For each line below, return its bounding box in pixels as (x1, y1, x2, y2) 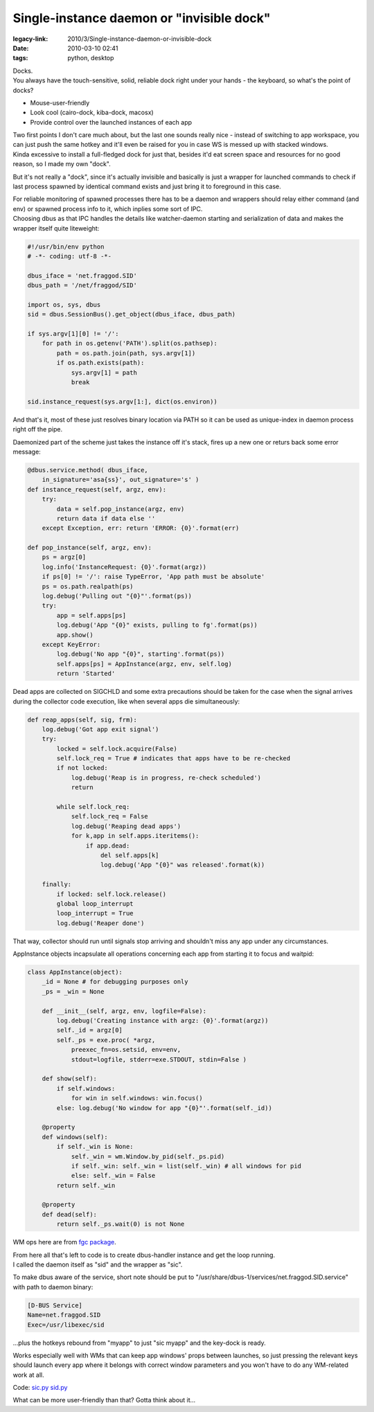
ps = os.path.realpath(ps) (42, 582, 134, 590)
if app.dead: (85, 841, 130, 850)
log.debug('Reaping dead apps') (71, 822, 181, 830)
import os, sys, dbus (27, 301, 101, 308)
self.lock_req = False (71, 812, 148, 821)
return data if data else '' (56, 515, 156, 522)
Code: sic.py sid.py (12, 1384, 68, 1392)
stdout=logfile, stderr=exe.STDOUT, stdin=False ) (71, 1055, 247, 1063)
